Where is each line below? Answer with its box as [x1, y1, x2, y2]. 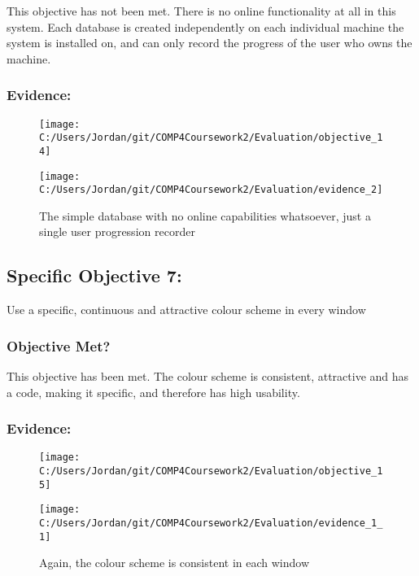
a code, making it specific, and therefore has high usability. [7, 383, 300, 400]
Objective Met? [7, 335, 111, 356]
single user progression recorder [39, 223, 195, 240]
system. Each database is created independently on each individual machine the [7, 18, 404, 35]
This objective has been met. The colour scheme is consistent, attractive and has [7, 368, 409, 385]
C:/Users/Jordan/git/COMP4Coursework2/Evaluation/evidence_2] [39, 184, 383, 196]
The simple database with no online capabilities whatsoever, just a [39, 207, 371, 224]
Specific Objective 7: [7, 263, 182, 288]
